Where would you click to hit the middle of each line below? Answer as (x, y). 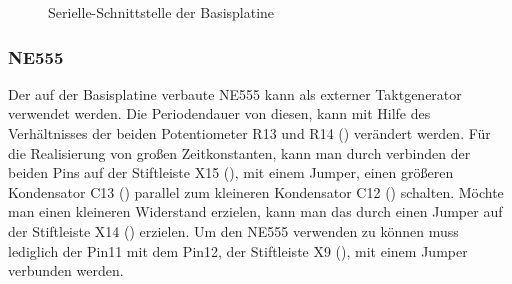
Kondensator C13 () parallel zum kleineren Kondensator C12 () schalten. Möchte (256, 191)
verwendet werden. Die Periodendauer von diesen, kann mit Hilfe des (219, 113)
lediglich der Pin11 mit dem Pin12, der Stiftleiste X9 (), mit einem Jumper (238, 250)
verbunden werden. (66, 270)
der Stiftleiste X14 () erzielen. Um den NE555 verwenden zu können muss (233, 230)
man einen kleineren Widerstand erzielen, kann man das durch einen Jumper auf (255, 211)
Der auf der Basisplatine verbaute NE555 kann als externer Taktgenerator (235, 93)
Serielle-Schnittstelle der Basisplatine (161, 12)
